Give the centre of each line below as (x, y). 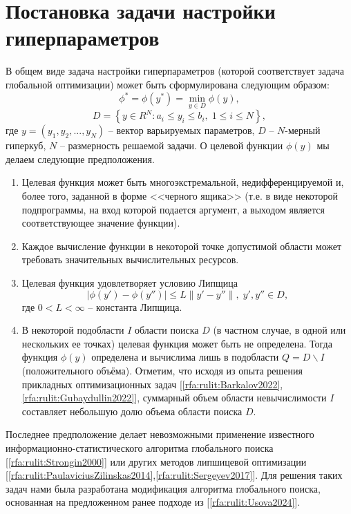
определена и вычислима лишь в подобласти (185, 357)
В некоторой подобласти (73, 330)
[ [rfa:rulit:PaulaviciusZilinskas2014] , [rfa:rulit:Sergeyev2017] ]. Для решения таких (174, 475)
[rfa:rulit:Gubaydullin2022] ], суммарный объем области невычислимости (174, 398)
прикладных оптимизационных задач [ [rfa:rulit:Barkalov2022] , (152, 384)
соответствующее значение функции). (101, 223)
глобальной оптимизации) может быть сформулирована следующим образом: (168, 84)
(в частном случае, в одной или (279, 330)
